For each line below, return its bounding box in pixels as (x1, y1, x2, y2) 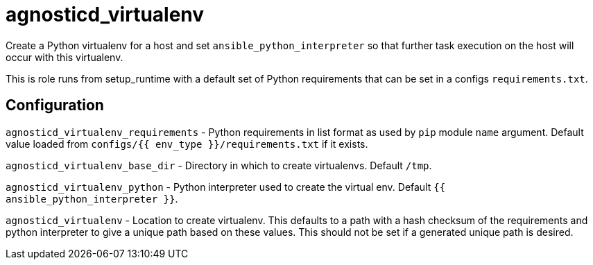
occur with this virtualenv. (6, 51, 123, 63)
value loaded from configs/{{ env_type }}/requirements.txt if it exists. (6, 137, 368, 150)
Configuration (6, 96, 104, 114)
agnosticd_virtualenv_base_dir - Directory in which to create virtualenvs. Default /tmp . (6, 159, 432, 171)
